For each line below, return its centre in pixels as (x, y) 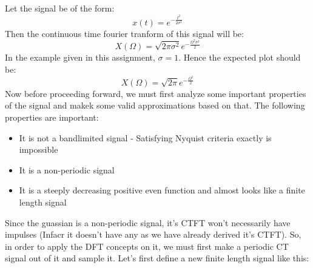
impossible (39, 149)
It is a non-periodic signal (67, 169)
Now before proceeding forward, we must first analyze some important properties (156, 93)
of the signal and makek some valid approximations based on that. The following (155, 105)
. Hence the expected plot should (240, 57)
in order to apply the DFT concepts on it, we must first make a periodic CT (147, 246)
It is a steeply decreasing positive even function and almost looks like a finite (162, 190)
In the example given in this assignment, (80, 57)
